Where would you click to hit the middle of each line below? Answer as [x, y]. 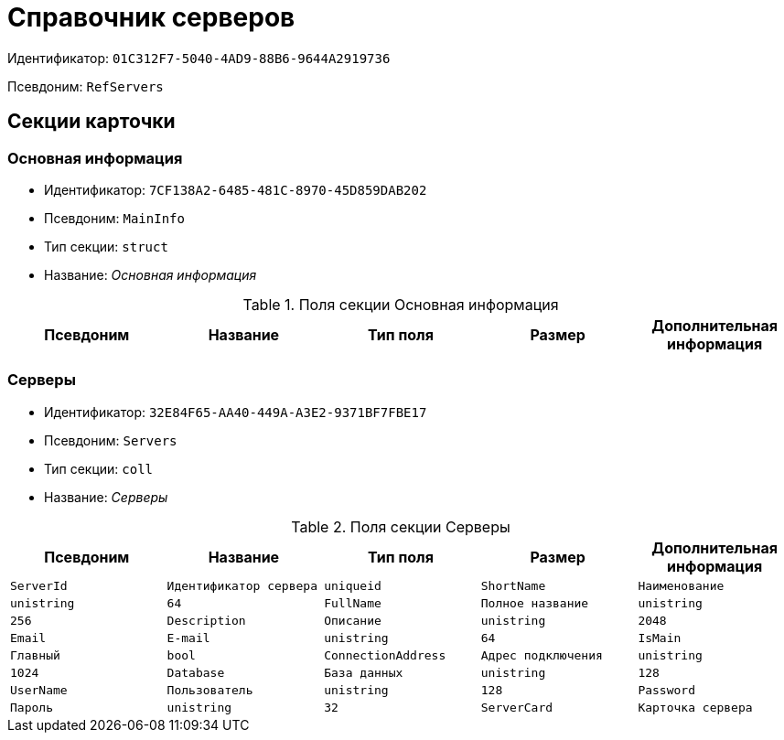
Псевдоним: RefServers [86, 86]
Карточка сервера [695, 707]
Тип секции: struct [106, 246]
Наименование [681, 585]
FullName [353, 603]
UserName [39, 690]
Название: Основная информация [150, 274]
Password [666, 690]
